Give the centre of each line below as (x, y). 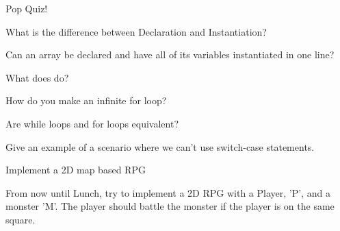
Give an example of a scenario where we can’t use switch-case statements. (160, 146)
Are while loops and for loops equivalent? (92, 123)
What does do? (37, 77)
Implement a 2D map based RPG (76, 170)
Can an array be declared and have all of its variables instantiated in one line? (170, 54)
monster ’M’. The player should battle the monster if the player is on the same (170, 206)
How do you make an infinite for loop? (86, 100)
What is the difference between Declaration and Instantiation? (136, 31)
